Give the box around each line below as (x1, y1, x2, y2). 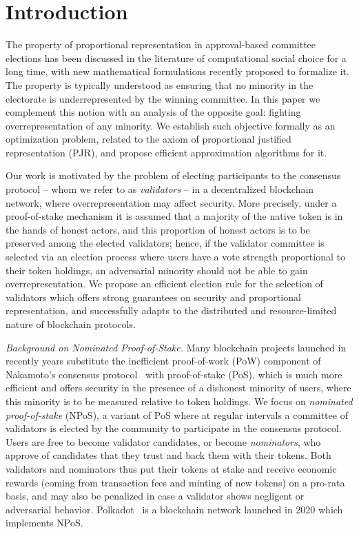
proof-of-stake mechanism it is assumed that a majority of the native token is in (6, 209, 343, 223)
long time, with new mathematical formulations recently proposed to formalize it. (6, 64, 349, 79)
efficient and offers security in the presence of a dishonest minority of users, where (6, 380, 351, 395)
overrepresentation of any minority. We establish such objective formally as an (6, 118, 336, 132)
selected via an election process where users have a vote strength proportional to (6, 249, 345, 264)
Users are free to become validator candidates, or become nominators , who (6, 434, 321, 449)
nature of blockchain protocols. (6, 317, 136, 331)
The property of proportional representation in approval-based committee (6, 37, 316, 52)
